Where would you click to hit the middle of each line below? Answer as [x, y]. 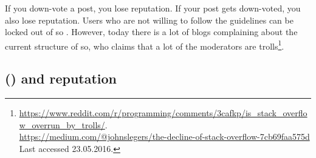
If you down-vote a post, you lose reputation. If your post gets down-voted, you [153, 8]
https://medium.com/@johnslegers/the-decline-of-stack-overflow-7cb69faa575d [164, 137]
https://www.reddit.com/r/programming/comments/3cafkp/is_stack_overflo [163, 113]
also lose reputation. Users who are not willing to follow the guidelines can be [149, 20]
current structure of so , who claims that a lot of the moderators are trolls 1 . [145, 45]
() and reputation [61, 78]
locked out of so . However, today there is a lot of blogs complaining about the [151, 32]
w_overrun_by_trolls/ [62, 124]
